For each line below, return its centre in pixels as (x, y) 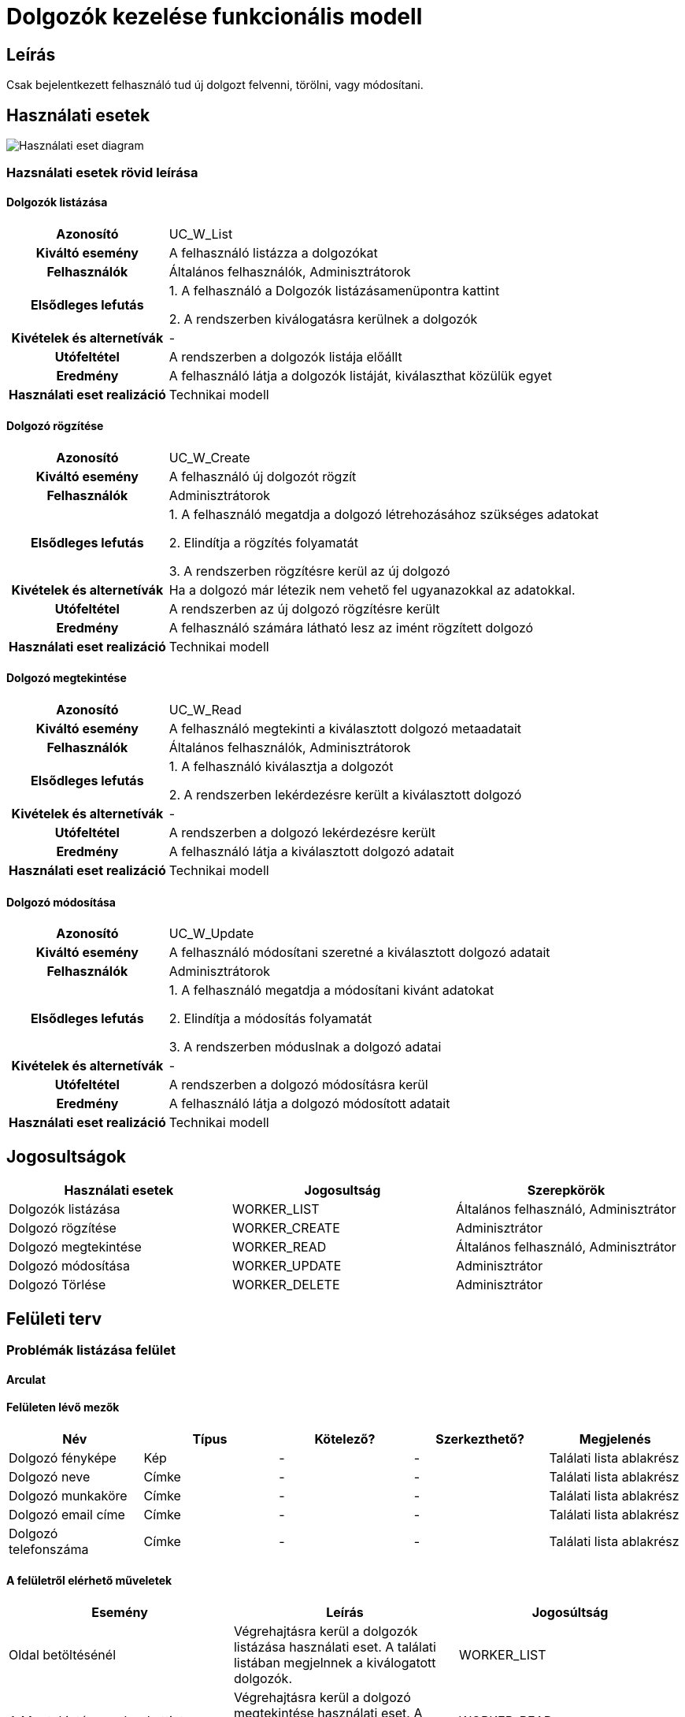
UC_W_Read (205, 710)
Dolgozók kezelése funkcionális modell (215, 17)
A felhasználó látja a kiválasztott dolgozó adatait (311, 852)
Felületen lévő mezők (63, 1407)
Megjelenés (615, 1439)
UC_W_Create (209, 457)
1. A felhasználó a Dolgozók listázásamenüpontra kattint (334, 290)
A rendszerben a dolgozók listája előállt (285, 356)
